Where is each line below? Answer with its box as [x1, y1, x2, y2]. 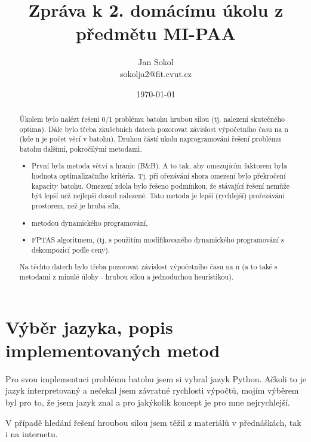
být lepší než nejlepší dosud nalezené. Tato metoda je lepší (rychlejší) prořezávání [32, 191, 285, 201]
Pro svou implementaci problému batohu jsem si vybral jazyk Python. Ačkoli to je [5, 372, 306, 385]
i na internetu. [5, 428, 58, 440]
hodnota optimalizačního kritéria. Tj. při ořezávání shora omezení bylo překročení [32, 171, 286, 181]
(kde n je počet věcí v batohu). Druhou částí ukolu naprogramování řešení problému [19, 134, 281, 144]
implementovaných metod [5, 337, 220, 362]
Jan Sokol [138, 56, 174, 68]
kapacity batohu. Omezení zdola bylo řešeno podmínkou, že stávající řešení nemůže [32, 180, 290, 191]
